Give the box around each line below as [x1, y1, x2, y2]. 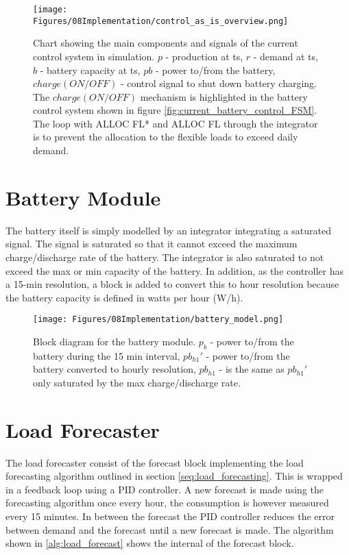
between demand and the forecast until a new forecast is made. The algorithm [5, 522, 334, 536]
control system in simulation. [33, 49, 155, 63]
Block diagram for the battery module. [33, 334, 196, 348]
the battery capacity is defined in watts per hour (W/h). [5, 290, 243, 304]
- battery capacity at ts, [40, 62, 141, 77]
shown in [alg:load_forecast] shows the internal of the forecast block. [5, 536, 294, 550]
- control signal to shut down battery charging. [120, 76, 317, 90]
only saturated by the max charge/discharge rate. [33, 375, 241, 389]
